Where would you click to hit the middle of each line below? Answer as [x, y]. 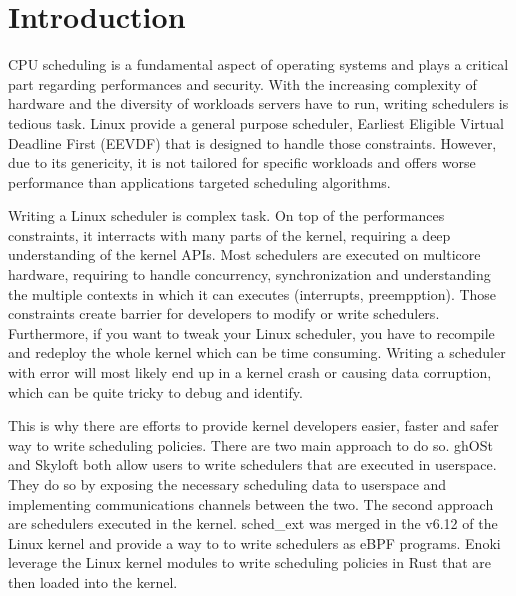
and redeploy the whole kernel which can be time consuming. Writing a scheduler [257, 352]
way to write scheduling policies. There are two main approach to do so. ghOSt [250, 444]
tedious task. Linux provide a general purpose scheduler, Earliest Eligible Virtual [256, 122]
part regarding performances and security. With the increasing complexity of [242, 83]
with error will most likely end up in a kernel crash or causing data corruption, [250, 372]
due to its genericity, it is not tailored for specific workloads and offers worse [242, 162]
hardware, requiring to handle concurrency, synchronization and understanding [249, 274]
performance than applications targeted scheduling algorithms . [199, 181]
